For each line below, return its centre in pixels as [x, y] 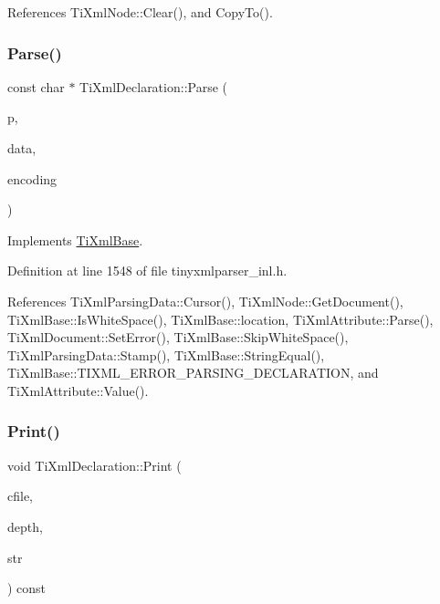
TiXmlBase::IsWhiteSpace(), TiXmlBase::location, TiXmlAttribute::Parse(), [220, 319]
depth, [25, 526]
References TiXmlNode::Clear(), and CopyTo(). [140, 12]
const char [36, 86]
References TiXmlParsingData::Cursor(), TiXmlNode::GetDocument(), [205, 301]
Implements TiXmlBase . [75, 240]
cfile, [20, 496]
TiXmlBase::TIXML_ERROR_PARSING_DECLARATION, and [193, 373]
